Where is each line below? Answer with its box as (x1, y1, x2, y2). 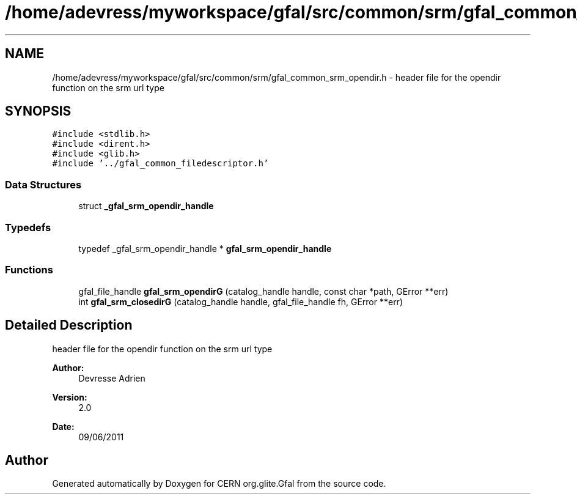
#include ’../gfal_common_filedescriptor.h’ (52, 158, 269, 169)
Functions (5, 264, 53, 276)
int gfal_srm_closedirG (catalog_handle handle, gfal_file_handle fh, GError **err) (78, 296, 403, 307)
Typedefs (5, 221, 51, 234)
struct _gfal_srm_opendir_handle (78, 201, 214, 212)
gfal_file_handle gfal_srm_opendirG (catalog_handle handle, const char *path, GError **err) (78, 286, 449, 297)
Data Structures (5, 178, 82, 191)
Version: (52, 391, 87, 402)
